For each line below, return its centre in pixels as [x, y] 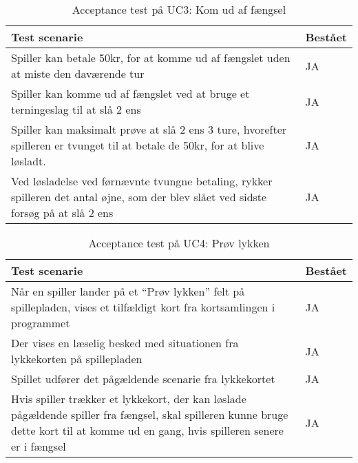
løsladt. [29, 161]
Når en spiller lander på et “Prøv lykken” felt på [128, 291]
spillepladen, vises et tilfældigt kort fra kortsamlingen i [143, 307]
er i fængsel [39, 446]
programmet [41, 323]
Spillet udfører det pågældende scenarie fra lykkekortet [143, 379]
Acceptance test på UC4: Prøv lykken [179, 243]
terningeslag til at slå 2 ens [76, 109]
